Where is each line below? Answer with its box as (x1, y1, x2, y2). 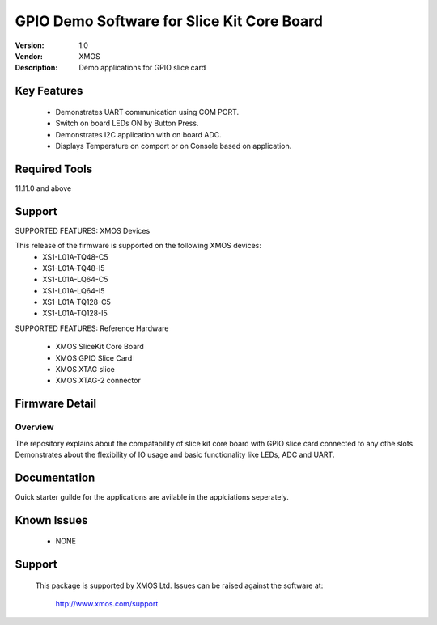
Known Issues (15, 513, 88, 527)
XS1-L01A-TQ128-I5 (42, 308, 108, 319)
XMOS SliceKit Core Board (55, 342, 145, 352)
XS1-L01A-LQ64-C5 (42, 275, 108, 285)
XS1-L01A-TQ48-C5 (42, 251, 108, 262)
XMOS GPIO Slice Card (55, 353, 133, 363)
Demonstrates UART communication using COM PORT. (55, 107, 240, 116)
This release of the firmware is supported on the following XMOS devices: (15, 241, 262, 251)
